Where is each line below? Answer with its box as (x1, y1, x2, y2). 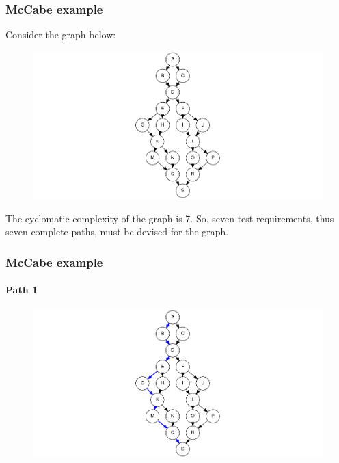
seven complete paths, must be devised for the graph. (5, 224, 229, 239)
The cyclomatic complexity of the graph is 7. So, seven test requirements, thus (5, 211, 334, 225)
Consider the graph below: (5, 27, 116, 42)
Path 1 (5, 282, 38, 297)
